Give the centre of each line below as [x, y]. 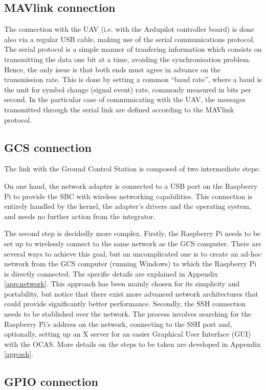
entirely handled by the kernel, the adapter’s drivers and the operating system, [128, 206]
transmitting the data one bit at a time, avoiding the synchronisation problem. [128, 59]
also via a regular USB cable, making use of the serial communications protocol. [130, 39]
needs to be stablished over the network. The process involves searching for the [128, 314]
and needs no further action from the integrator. [80, 216]
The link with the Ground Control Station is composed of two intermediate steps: [132, 169]
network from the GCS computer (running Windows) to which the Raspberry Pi [130, 264]
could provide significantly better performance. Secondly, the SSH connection [125, 304]
